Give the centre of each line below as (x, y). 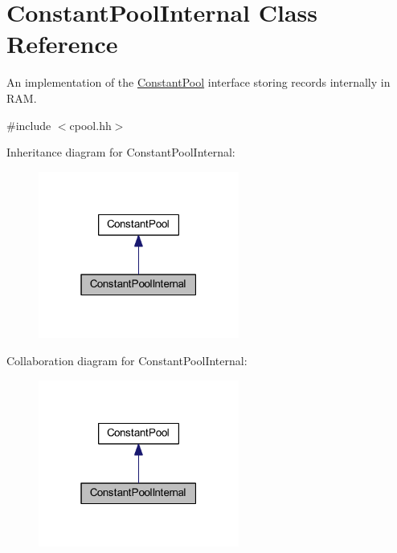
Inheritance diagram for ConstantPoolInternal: (121, 152)
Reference (62, 44)
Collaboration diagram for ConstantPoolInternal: (127, 361)
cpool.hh (90, 125)
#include (29, 125)
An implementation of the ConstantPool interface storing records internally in (198, 82)
